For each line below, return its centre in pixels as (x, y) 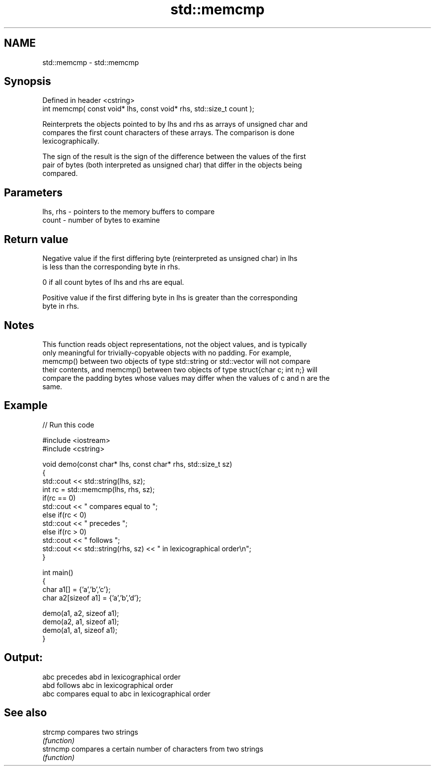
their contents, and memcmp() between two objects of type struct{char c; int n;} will (180, 369)
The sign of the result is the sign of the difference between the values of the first (174, 157)
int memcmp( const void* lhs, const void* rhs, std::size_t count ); (148, 109)
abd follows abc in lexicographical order (108, 685)
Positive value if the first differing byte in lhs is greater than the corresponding (170, 298)
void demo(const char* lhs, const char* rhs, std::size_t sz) (137, 464)
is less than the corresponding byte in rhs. (111, 267)
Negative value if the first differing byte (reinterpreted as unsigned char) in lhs (170, 258)
